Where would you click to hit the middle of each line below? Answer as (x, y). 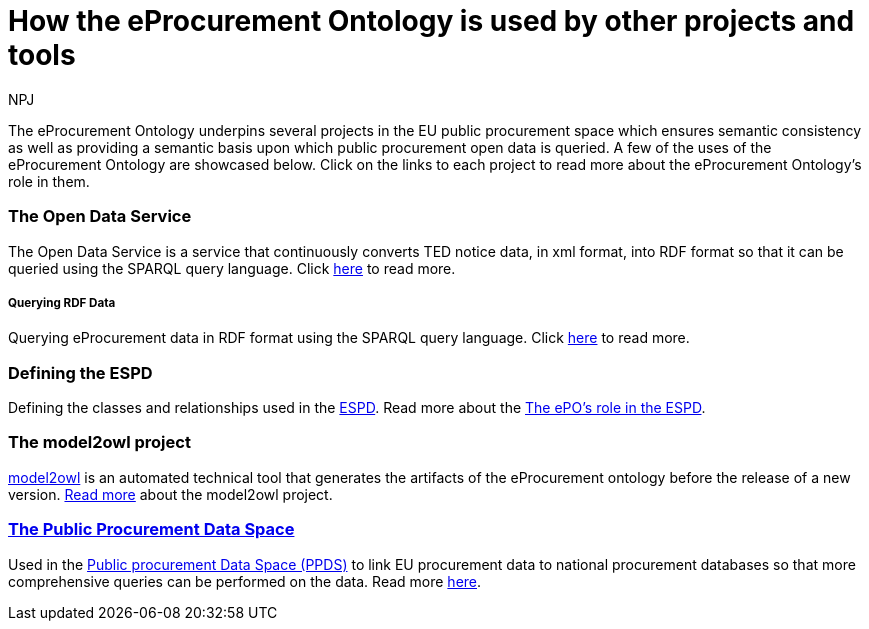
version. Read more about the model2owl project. (170, 494)
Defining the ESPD (80, 372)
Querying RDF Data (62, 302)
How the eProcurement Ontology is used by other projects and (431, 21)
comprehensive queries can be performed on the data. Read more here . (245, 581)
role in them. (49, 181)
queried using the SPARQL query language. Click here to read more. (232, 268)
